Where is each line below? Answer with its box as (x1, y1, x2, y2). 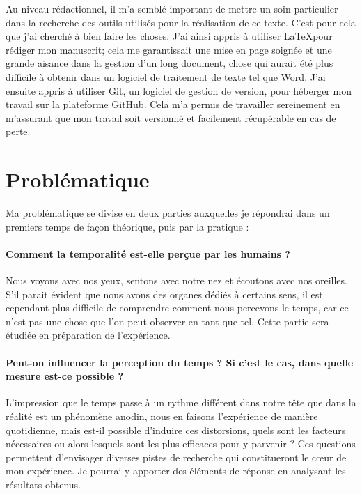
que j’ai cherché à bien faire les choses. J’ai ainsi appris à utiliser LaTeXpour (6, 29, 333, 43)
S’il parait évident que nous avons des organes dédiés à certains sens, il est (6, 286, 323, 301)
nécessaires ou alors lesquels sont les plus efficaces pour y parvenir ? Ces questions (6, 436, 356, 451)
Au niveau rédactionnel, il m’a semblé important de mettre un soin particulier (6, 1, 338, 15)
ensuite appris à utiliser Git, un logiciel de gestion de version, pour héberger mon (6, 83, 352, 98)
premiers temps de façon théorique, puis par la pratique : (6, 219, 249, 233)
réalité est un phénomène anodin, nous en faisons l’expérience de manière (6, 409, 318, 423)
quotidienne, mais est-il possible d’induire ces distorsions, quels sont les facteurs (6, 422, 346, 437)
